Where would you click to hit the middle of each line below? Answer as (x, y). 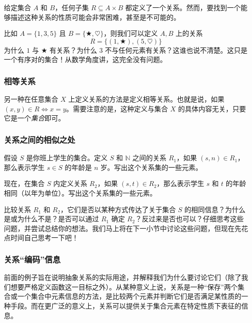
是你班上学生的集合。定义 (67, 158)
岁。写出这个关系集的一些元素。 (151, 167)
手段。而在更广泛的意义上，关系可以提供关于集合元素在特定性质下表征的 (126, 305)
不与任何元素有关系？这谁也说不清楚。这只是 (176, 50)
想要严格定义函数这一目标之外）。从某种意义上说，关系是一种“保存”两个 (124, 286)
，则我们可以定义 (131, 33)
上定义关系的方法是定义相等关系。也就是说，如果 (146, 99)
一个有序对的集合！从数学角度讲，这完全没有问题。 (85, 59)
